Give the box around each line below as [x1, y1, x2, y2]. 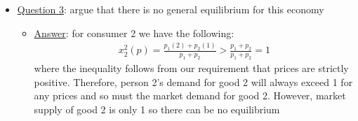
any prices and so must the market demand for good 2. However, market [34, 88, 346, 103]
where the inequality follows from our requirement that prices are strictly [34, 61, 349, 76]
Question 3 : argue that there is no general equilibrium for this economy [17, 2, 324, 16]
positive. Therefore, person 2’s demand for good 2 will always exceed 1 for [34, 74, 353, 89]
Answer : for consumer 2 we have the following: [34, 25, 234, 40]
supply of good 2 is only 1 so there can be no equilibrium [34, 101, 280, 116]
